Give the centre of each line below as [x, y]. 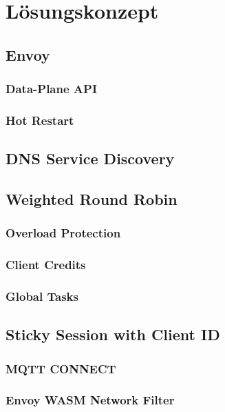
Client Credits [46, 265]
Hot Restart [40, 120]
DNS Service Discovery [90, 158]
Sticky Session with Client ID [113, 334]
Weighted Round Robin [92, 199]
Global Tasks [42, 296]
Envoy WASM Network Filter [90, 400]
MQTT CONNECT [61, 368]
